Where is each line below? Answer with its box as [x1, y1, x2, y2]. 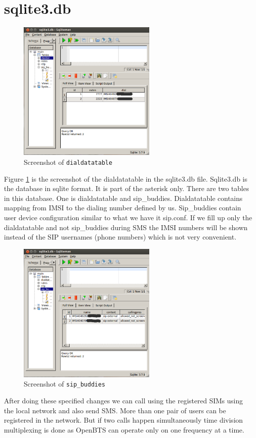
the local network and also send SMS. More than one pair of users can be [4, 405, 226, 415]
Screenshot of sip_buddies [24, 379, 105, 389]
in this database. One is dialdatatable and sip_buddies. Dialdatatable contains [4, 193, 243, 203]
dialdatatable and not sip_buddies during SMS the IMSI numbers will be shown [4, 222, 248, 232]
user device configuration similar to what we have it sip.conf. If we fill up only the [4, 212, 253, 223]
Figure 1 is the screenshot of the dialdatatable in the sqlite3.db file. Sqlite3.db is [4, 173, 248, 184]
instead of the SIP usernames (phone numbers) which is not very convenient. [4, 232, 237, 242]
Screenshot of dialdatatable [24, 157, 113, 167]
